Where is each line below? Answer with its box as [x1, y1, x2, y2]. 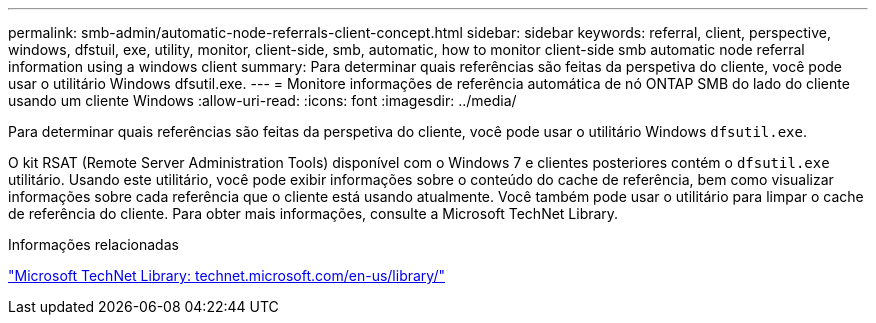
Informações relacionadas [8, 236, 179, 253]
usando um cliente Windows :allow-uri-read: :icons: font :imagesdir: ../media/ [8, 92, 517, 109]
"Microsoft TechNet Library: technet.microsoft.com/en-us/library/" [8, 267, 445, 284]
